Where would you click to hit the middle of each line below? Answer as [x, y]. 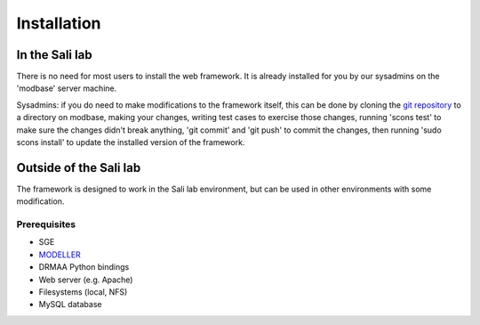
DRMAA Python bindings [84, 267]
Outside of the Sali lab [79, 168]
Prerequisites [46, 224]
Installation [59, 23]
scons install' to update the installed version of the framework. [131, 142]
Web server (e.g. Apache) [86, 280]
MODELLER [60, 255]
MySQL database [70, 305]
